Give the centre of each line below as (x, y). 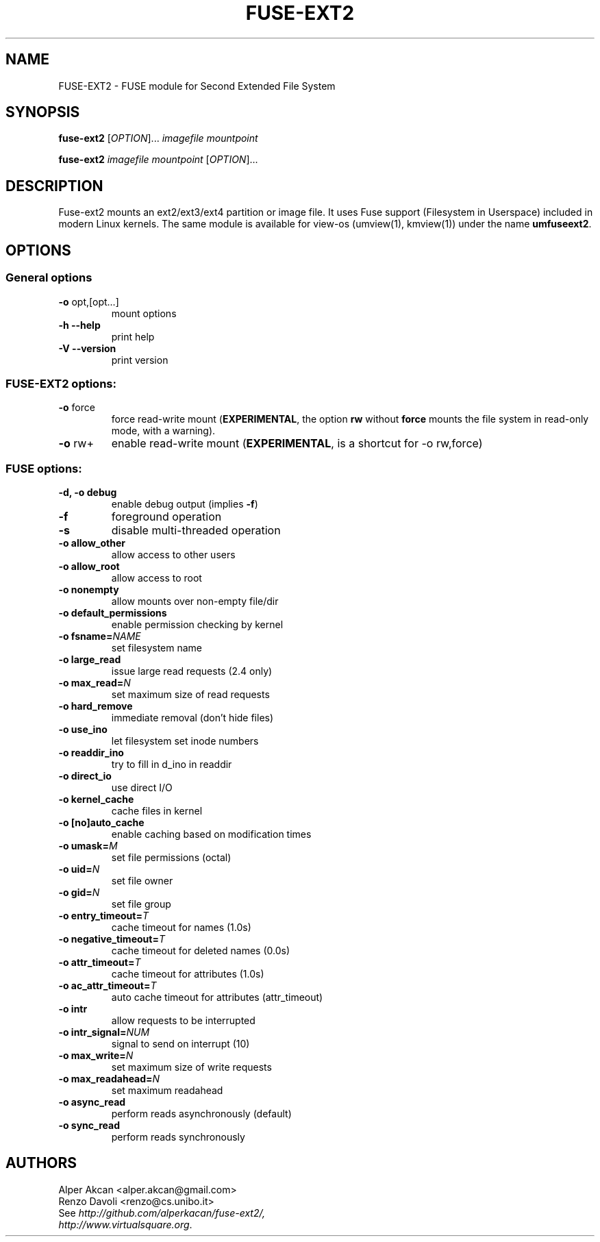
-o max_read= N (95, 683)
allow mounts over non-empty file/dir (195, 601)
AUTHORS (41, 1163)
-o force (77, 408)
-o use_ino (83, 729)
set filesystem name (157, 648)
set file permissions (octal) (171, 857)
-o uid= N (79, 869)
